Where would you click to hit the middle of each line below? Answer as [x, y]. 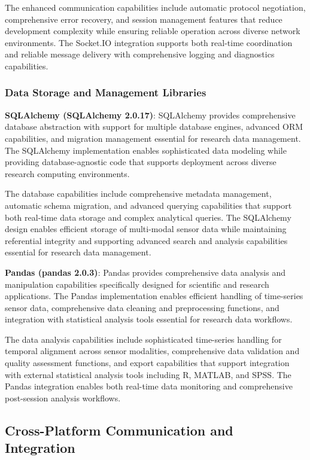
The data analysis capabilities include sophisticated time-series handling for [143, 339]
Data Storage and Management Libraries [106, 92]
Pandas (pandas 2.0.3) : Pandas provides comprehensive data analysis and [145, 272]
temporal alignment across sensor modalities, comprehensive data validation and [152, 351]
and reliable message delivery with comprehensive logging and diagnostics [140, 54]
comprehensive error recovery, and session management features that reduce [144, 19]
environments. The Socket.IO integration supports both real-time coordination [149, 42]
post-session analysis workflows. [63, 397]
